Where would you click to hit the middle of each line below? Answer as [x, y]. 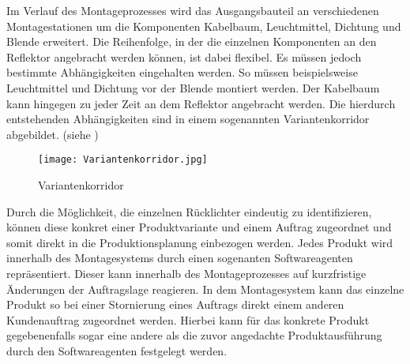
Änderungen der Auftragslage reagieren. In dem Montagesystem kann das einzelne [205, 289]
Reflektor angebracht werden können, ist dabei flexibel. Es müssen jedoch [184, 56]
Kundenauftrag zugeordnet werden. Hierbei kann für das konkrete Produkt [188, 319]
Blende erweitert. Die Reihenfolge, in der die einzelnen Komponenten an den [192, 41]
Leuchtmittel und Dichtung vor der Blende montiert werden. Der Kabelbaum [193, 87]
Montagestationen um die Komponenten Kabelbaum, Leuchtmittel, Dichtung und [204, 26]
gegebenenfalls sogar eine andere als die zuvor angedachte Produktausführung [194, 335]
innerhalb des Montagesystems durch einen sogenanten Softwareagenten [180, 258]
